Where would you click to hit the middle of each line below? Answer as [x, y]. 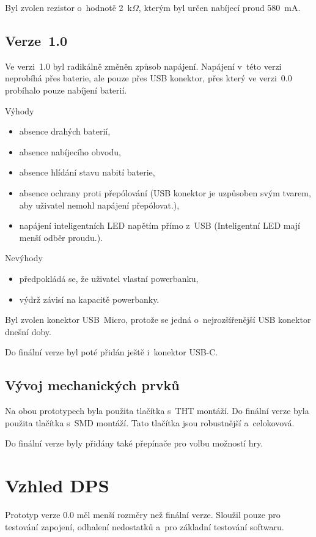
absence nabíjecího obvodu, [70, 151]
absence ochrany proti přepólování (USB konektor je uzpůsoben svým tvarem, [165, 192]
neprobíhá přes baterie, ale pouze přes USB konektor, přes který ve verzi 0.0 [149, 78]
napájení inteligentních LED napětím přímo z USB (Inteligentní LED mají [160, 225]
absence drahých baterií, [65, 131]
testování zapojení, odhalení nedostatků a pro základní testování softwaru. [145, 526]
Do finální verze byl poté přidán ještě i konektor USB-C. [112, 352]
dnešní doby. [28, 331]
